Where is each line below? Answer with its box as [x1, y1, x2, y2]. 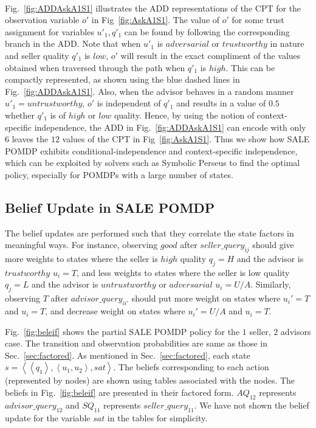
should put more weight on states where [131, 292, 281, 305]
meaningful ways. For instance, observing [5, 238, 158, 251]
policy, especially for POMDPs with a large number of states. [5, 168, 233, 181]
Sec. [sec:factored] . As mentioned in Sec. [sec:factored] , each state [5, 348, 250, 361]
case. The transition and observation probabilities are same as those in [5, 337, 267, 350]
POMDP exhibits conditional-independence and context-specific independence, [5, 144, 298, 157]
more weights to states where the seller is [5, 252, 158, 265]
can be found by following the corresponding [124, 25, 290, 38]
